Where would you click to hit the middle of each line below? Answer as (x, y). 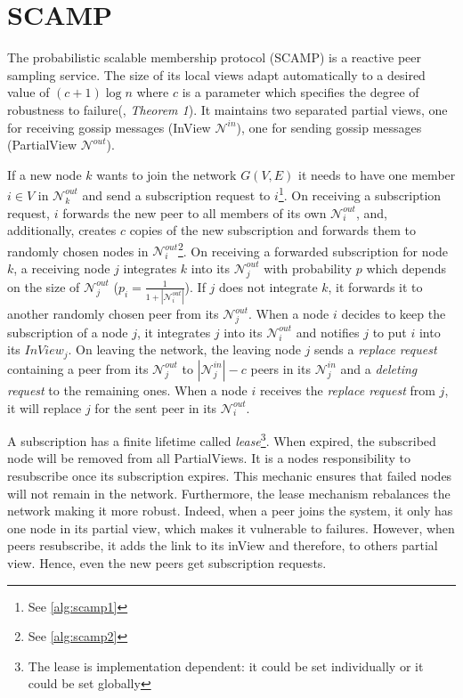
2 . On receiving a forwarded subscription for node (313, 249)
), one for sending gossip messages (329, 127)
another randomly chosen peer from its (113, 314)
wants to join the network (167, 174)
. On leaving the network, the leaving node (184, 349)
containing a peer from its (78, 368)
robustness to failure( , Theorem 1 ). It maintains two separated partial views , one (227, 109)
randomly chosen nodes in (78, 251)
